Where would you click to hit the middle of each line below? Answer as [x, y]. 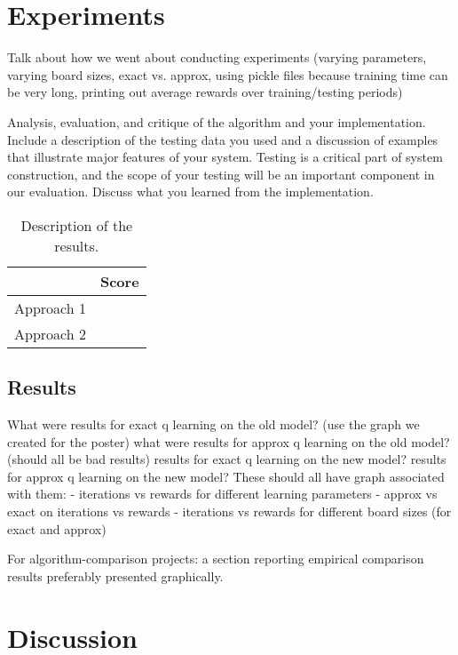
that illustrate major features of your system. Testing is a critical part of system [225, 157]
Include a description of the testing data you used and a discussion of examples [223, 139]
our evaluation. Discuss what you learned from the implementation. [190, 192]
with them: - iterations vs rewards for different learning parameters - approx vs [222, 494]
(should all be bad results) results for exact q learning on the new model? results [227, 459]
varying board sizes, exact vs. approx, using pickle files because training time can [228, 74]
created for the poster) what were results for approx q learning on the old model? [229, 441]
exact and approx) [57, 528]
